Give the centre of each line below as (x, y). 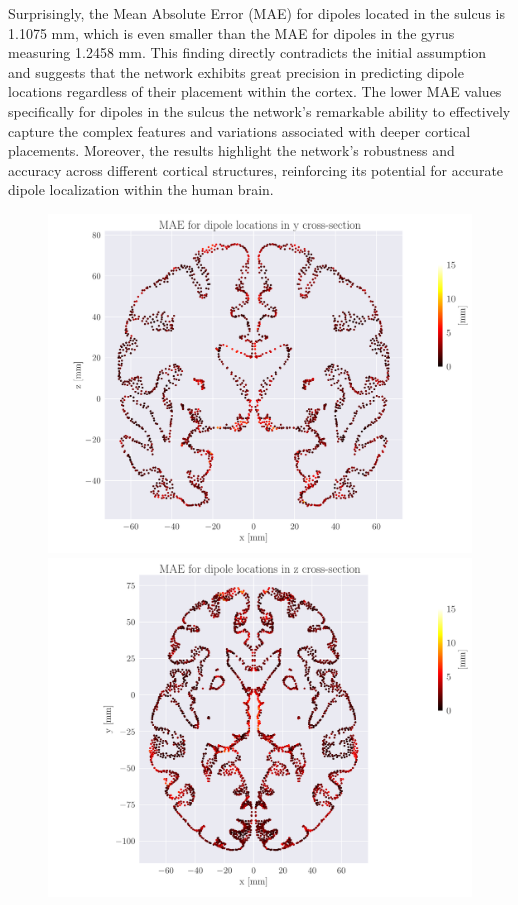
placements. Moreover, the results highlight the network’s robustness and (231, 150)
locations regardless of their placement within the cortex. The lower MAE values (255, 91)
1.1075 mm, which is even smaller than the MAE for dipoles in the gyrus (231, 32)
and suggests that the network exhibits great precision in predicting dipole (236, 71)
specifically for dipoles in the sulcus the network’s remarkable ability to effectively (259, 110)
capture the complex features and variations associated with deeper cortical (239, 130)
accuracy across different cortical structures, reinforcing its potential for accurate (256, 169)
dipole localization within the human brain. (141, 189)
